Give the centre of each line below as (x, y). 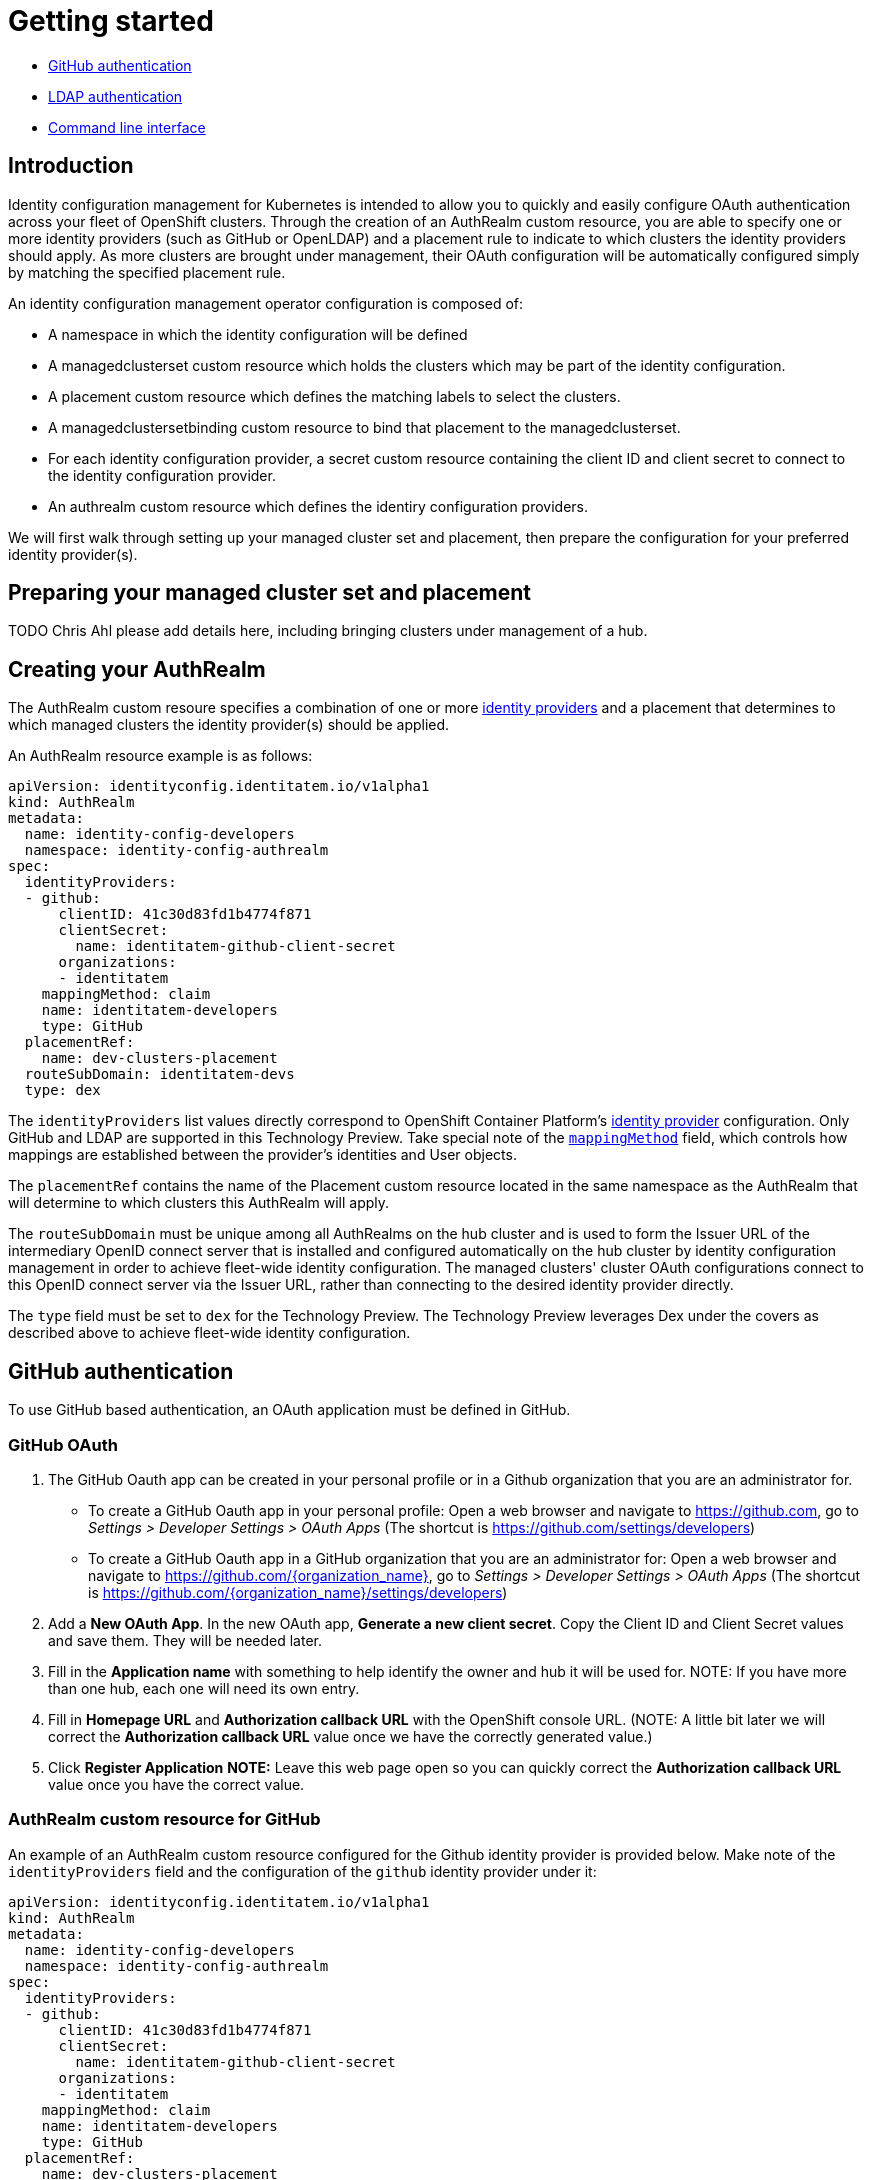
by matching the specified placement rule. (147, 272)
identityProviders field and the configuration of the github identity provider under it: (302, 1871)
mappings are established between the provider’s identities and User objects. (262, 1155)
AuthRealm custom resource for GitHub (164, 1819)
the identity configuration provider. (162, 475)
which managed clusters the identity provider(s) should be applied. (229, 725)
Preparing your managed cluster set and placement (270, 593)
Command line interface (127, 127)
